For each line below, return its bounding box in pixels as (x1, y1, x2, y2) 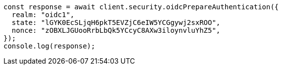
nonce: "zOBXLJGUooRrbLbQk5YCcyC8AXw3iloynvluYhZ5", (11, 26, 221, 34)
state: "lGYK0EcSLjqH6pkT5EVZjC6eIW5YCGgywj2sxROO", (11, 19, 221, 26)
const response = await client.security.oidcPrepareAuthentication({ (3, 3, 279, 11)
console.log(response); (3, 42, 95, 50)
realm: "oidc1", (11, 11, 75, 19)
